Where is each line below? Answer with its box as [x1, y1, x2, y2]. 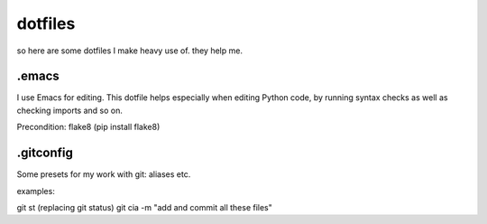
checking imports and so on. [16, 105, 124, 116]
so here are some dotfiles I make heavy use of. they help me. [16, 45, 243, 56]
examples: [16, 185, 56, 196]
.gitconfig [16, 145, 74, 161]
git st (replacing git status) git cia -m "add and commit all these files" [16, 201, 272, 212]
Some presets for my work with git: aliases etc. [16, 169, 191, 180]
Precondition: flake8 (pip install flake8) [16, 122, 161, 133]
